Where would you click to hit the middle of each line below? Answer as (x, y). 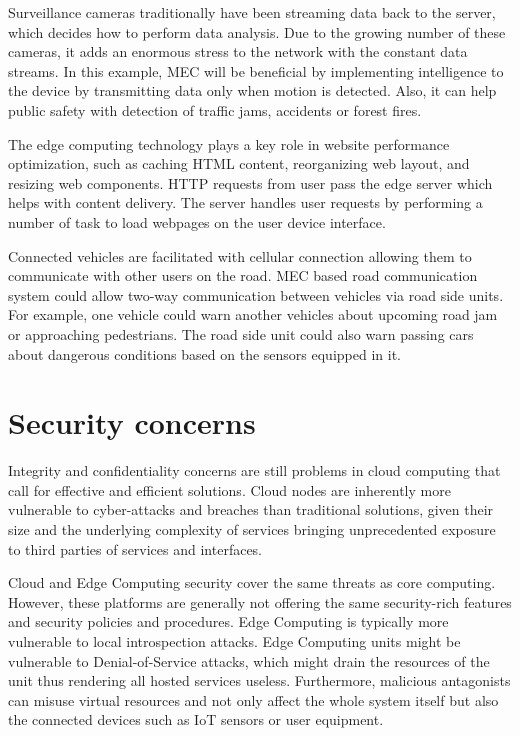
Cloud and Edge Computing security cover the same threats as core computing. (252, 582)
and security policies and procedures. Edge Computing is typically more (228, 621)
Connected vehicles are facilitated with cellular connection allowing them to (240, 255)
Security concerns (132, 422)
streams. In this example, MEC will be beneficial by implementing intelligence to (256, 70)
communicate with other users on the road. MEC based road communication (243, 275)
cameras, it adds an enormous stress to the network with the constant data (238, 51)
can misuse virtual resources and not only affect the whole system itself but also (253, 699)
